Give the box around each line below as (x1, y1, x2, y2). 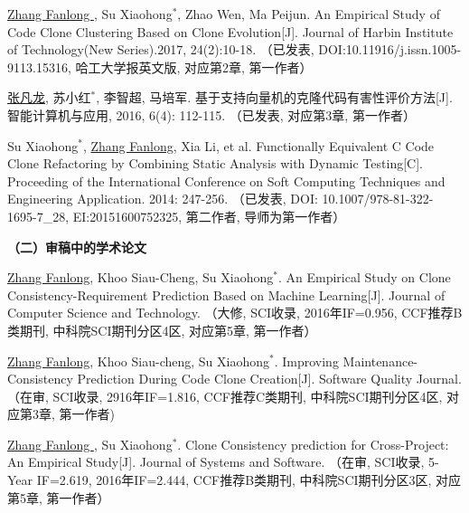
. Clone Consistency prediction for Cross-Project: (177, 434, 449, 453)
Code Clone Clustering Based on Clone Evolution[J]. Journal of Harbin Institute (7, 22, 454, 41)
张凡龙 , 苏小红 (7, 88, 91, 107)
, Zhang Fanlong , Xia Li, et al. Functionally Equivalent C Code (82, 136, 435, 155)
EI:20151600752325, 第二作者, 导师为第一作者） (72, 206, 346, 225)
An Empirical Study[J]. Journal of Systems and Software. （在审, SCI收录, (7, 452, 425, 471)
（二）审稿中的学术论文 (7, 237, 146, 256)
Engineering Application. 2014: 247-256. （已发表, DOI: (7, 189, 318, 208)
